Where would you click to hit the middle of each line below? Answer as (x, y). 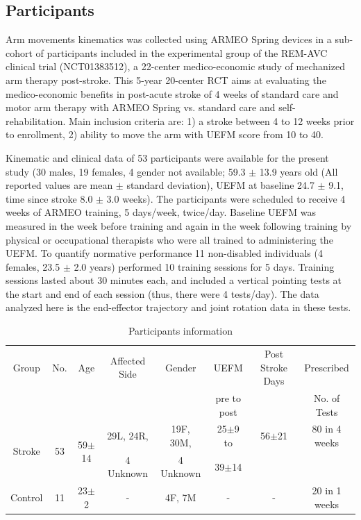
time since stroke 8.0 (49, 198)
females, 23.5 (33, 266)
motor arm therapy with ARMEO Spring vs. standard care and (141, 107)
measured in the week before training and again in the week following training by (179, 225)
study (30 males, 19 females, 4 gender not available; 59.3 (126, 171)
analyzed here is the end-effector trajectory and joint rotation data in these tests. (178, 307)
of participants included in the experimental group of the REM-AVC (182, 52)
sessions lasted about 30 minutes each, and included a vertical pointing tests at (174, 280)
